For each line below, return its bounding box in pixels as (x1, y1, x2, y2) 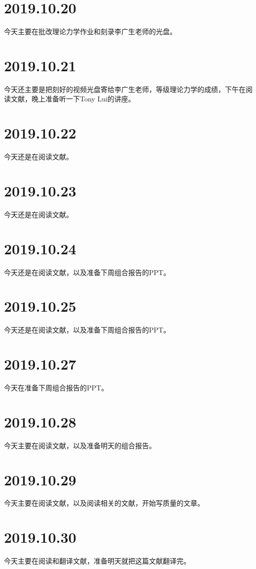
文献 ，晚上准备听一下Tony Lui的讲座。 (10, 94, 135, 104)
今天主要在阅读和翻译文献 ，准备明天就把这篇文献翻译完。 (4, 556, 190, 566)
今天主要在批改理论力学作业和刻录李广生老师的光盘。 (4, 26, 177, 37)
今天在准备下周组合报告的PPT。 (4, 382, 109, 393)
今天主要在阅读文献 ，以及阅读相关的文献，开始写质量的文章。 (4, 498, 204, 508)
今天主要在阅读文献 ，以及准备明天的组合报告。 (4, 440, 156, 450)
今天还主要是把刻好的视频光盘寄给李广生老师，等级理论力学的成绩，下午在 (4, 84, 246, 94)
